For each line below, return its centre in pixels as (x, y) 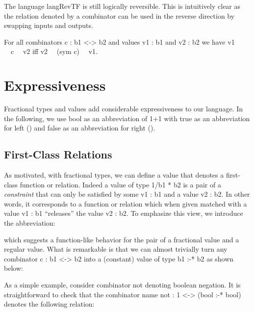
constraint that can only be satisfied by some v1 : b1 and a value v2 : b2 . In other (127, 194)
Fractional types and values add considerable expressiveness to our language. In (124, 109)
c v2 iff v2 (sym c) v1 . (54, 51)
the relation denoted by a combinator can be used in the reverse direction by (119, 15)
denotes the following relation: (49, 304)
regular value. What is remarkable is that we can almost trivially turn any (116, 249)
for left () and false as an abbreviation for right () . (80, 128)
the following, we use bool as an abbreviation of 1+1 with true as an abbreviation (127, 118)
